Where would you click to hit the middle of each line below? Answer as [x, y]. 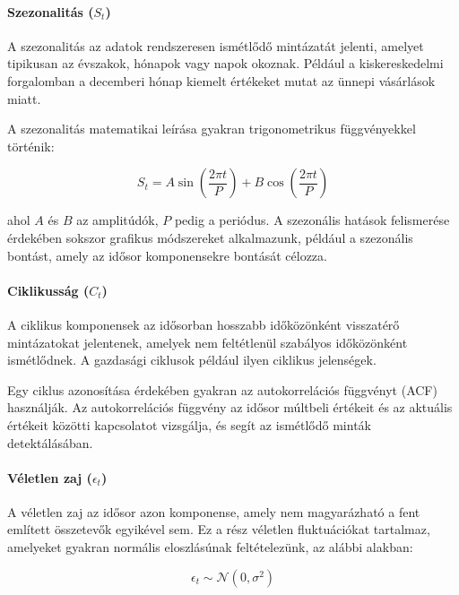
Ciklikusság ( [48, 290]
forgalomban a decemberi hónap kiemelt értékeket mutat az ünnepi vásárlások [221, 80]
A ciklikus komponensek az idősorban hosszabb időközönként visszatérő [204, 324]
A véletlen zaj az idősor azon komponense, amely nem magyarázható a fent [214, 511]
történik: [31, 146]
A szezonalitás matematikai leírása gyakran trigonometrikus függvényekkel [212, 129]
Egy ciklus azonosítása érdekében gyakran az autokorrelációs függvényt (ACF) [222, 389]
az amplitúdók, [117, 220]
